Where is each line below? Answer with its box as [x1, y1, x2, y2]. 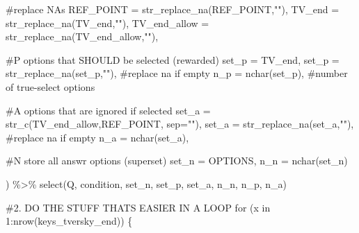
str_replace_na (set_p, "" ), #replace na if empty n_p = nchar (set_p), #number [6, 66, 348, 80]
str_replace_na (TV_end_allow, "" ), [6, 29, 159, 44]
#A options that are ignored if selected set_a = [6, 103, 211, 117]
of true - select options [6, 79, 95, 94]
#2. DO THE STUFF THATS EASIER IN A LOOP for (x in [6, 200, 271, 214]
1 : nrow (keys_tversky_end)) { [6, 214, 133, 228]
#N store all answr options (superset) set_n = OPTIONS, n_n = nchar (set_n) [6, 153, 348, 168]
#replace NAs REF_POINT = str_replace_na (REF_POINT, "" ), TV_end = [6, 2, 340, 16]
